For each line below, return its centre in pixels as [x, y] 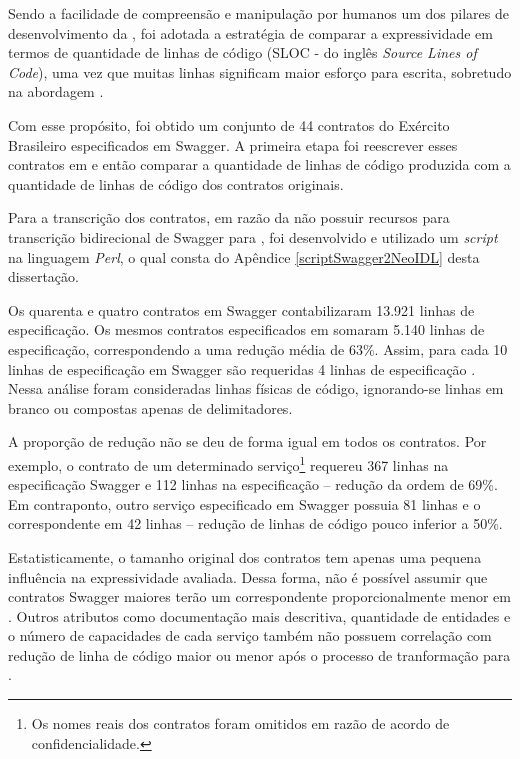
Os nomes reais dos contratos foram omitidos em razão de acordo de [240, 723]
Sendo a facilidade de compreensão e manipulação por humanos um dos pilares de [258, 13]
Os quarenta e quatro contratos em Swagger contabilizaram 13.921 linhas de [241, 309]
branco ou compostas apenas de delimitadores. [150, 407]
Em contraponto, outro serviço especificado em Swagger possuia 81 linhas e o [244, 503]
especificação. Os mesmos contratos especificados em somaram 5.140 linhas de [246, 329]
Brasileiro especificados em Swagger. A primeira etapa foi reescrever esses [233, 144]
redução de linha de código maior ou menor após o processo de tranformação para [259, 654]
